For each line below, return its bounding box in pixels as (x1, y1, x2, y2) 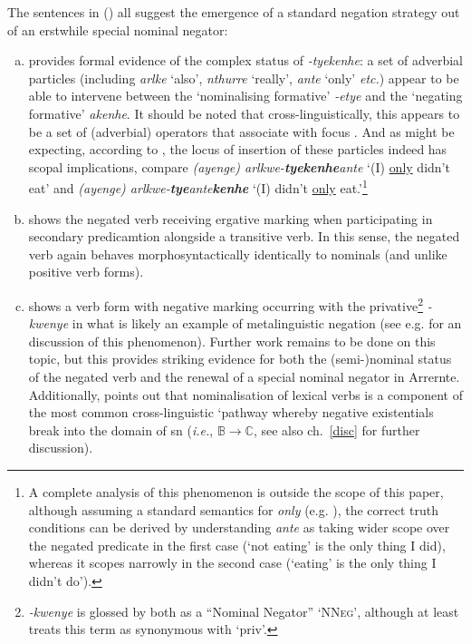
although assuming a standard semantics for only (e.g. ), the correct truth (28, 500, 439, 519)
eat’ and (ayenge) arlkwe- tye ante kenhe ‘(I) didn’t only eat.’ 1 (28, 176, 368, 197)
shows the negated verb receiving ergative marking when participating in (28, 209, 433, 228)
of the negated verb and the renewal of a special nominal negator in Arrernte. (28, 367, 460, 385)
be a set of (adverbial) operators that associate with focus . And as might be (28, 122, 455, 141)
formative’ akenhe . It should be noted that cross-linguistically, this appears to (28, 103, 460, 122)
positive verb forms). (28, 262, 144, 281)
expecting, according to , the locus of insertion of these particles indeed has (28, 140, 447, 159)
